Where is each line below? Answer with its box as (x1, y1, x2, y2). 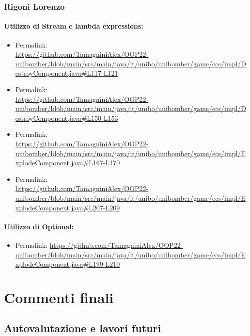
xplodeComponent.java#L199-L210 (15, 259, 120, 269)
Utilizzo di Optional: (4, 221, 74, 231)
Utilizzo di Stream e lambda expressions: (4, 21, 143, 31)
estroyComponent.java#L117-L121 (15, 68, 118, 78)
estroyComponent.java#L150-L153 (15, 112, 118, 123)
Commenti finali (4, 287, 114, 307)
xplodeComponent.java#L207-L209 (15, 202, 120, 212)
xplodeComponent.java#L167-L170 (15, 158, 120, 168)
